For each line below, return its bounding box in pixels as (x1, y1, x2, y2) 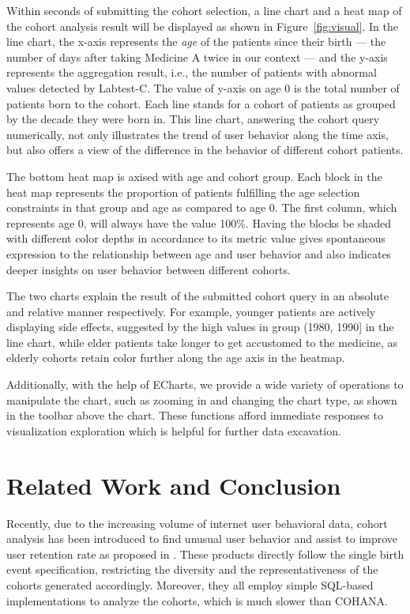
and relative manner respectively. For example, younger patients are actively (6, 303, 376, 319)
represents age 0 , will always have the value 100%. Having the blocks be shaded (6, 214, 391, 231)
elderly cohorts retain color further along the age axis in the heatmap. (6, 349, 345, 366)
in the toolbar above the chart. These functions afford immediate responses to (6, 407, 383, 424)
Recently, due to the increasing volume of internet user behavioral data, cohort (6, 514, 388, 531)
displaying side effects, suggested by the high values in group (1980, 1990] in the (6, 318, 394, 335)
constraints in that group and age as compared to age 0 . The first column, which (6, 199, 397, 216)
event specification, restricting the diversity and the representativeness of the (6, 561, 378, 578)
